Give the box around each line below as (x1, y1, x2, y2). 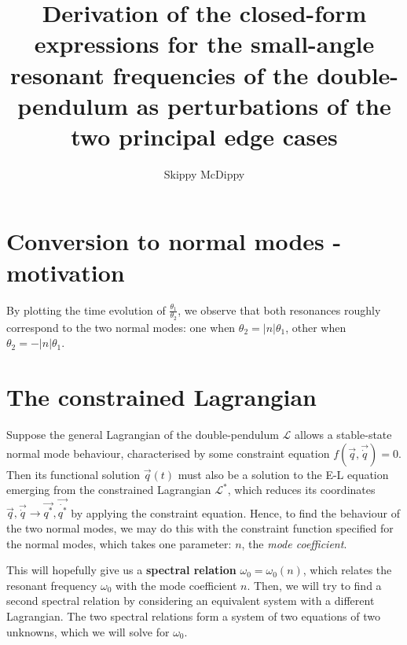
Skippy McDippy (163, 165, 245, 182)
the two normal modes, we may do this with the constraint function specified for (6, 520, 394, 536)
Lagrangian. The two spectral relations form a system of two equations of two (6, 608, 380, 624)
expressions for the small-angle (34, 28, 375, 60)
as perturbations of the (136, 89, 391, 121)
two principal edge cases (71, 120, 338, 152)
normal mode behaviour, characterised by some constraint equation (6, 444, 330, 461)
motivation (6, 256, 125, 288)
